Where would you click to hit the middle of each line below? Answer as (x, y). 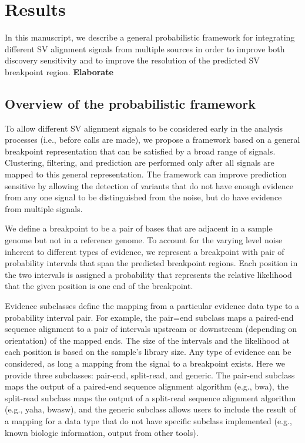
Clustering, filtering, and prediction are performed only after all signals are (140, 162)
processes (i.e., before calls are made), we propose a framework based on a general (152, 140)
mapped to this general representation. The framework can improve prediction (146, 174)
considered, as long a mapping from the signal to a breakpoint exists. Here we (145, 363)
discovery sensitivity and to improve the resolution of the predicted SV (132, 60)
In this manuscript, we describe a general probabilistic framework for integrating (150, 37)
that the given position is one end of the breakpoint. (99, 286)
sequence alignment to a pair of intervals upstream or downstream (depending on (151, 329)
